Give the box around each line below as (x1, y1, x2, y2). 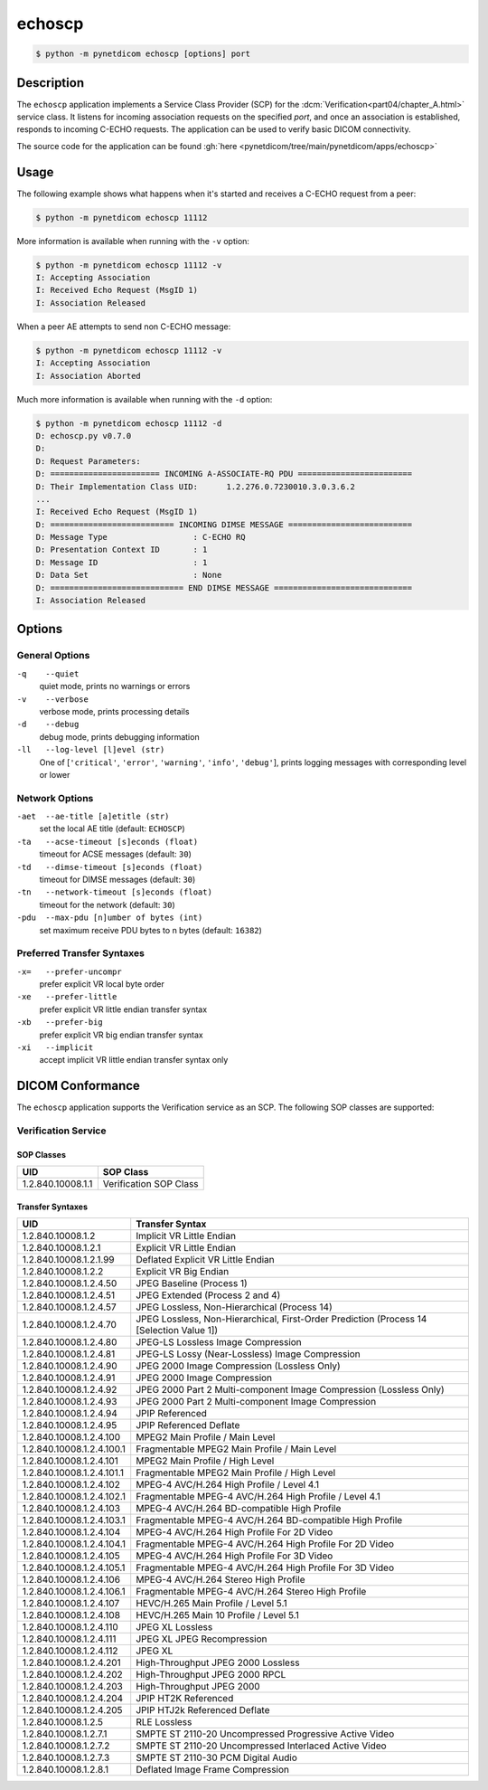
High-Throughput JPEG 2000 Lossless (136, 1656, 300, 1669)
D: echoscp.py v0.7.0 (35, 431, 132, 440)
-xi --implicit (16, 1043, 94, 1053)
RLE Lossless (136, 1716, 192, 1728)
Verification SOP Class (102, 1178, 199, 1190)
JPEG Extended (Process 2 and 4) (136, 1289, 281, 1302)
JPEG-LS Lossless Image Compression (136, 1336, 302, 1349)
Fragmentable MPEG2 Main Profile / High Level (136, 1466, 336, 1479)
